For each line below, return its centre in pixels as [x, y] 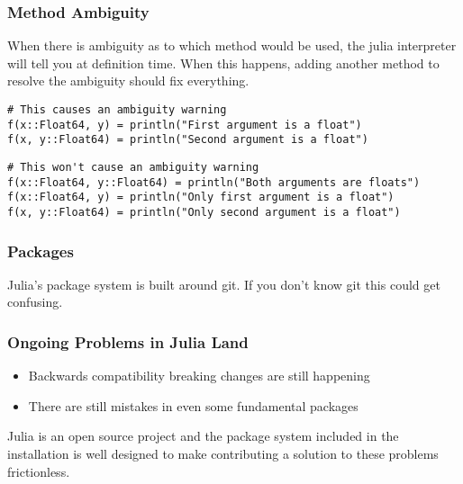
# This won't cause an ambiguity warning [133, 167]
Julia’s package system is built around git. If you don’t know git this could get [224, 284]
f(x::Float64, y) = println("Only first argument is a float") [201, 197]
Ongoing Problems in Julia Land [128, 341]
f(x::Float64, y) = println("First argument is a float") [185, 125]
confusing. [35, 302]
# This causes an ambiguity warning [117, 110]
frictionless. [39, 471]
